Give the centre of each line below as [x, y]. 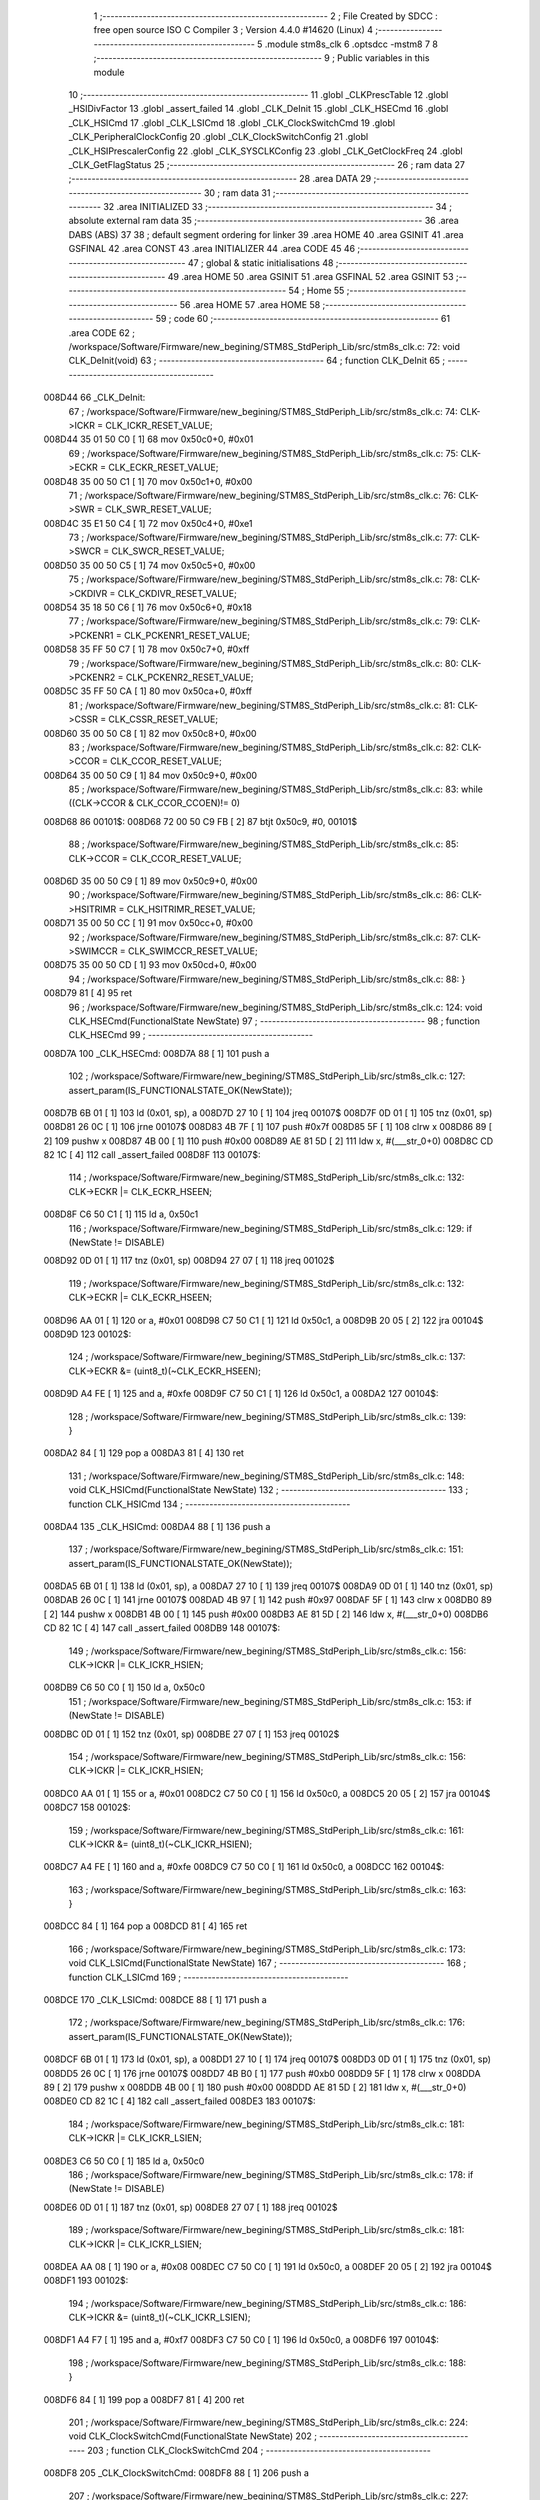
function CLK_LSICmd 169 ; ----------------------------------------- [208, 1977]
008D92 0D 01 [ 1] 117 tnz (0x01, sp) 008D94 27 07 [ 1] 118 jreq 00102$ [189, 1261]
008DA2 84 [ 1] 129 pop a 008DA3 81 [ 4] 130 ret [144, 1453]
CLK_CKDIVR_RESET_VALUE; [177, 593]
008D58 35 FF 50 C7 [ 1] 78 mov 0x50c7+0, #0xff [146, 649]
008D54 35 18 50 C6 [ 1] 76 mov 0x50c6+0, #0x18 [147, 607]
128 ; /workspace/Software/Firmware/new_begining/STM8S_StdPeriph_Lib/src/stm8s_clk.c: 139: [267, 1416]
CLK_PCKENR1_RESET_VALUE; [186, 635]
